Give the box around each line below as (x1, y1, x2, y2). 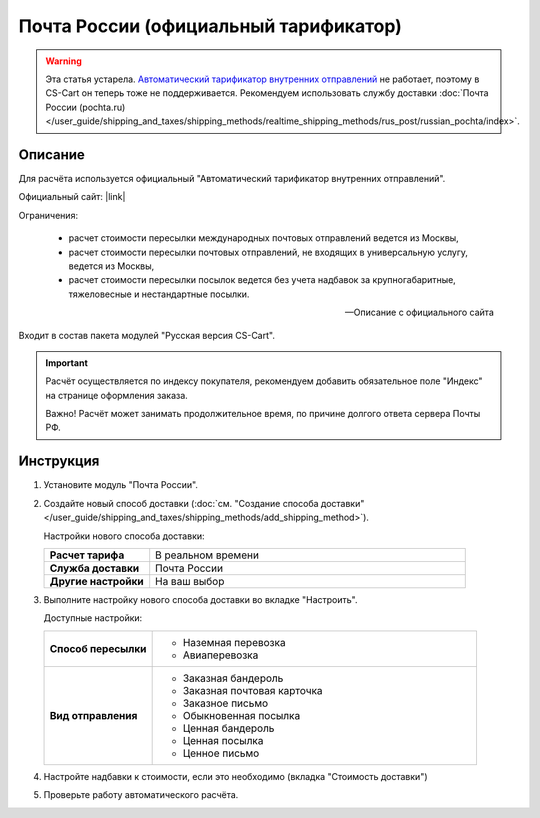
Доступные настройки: (43, 612, 143, 624)
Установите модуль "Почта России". (43, 479, 199, 491)
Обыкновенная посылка (182, 708, 301, 722)
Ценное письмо (182, 746, 260, 760)
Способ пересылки (49, 641, 147, 655)
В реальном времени (155, 548, 260, 562)
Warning (45, 55, 82, 67)
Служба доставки (49, 561, 140, 575)
